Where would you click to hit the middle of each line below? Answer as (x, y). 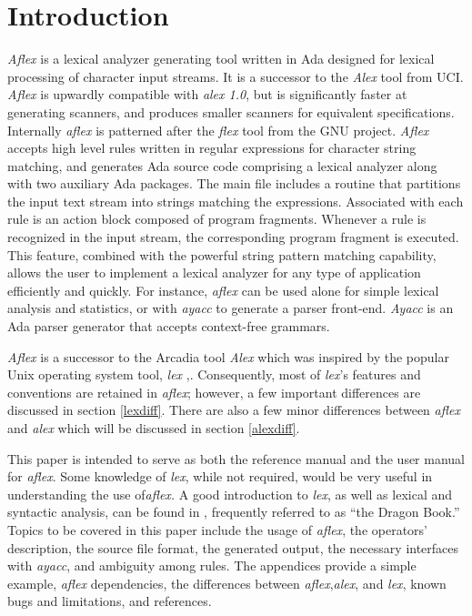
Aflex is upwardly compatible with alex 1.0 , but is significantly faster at (207, 94)
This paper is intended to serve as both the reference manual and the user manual (236, 458)
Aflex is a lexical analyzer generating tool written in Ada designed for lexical (221, 59)
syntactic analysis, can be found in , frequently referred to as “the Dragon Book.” (234, 512)
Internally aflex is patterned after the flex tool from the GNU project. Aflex (218, 130)
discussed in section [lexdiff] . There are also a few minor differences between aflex (234, 410)
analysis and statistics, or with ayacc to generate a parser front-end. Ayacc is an (231, 308)
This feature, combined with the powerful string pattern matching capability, (222, 254)
